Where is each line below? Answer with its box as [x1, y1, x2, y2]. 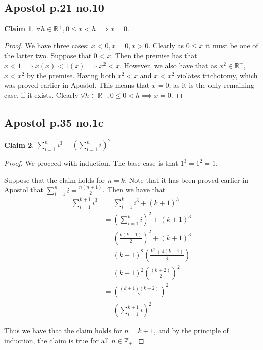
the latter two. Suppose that [4, 50, 92, 61]
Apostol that [4, 184, 43, 195]
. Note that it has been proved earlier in [125, 174, 248, 185]
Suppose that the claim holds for [4, 174, 106, 185]
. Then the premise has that [111, 50, 197, 61]
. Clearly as [148, 40, 184, 51]
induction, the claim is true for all [4, 335, 109, 345]
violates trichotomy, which [177, 70, 258, 80]
